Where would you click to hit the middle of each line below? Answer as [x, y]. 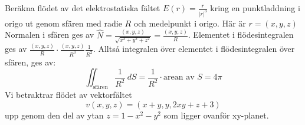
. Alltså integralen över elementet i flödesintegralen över [194, 49]
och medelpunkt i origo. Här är [190, 23]
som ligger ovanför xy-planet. [216, 115]
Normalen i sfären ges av [50, 34]
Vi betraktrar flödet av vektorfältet [68, 95]
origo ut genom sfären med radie [63, 23]
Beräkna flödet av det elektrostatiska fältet [83, 8]
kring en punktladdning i [255, 8]
